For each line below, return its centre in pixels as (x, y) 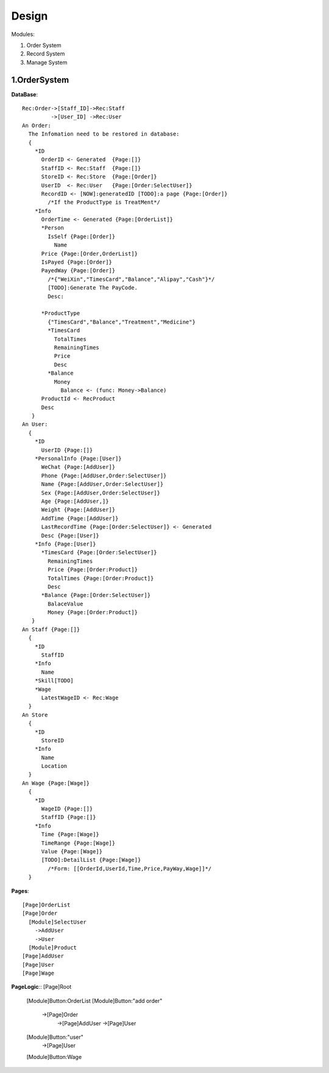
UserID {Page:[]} (67, 450)
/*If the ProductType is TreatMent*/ (104, 202)
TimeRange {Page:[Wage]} (78, 843)
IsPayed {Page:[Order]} (77, 262)
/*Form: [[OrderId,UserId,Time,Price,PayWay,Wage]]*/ (130, 869)
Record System (46, 54)
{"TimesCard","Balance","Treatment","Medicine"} (122, 322)
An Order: (37, 125)
